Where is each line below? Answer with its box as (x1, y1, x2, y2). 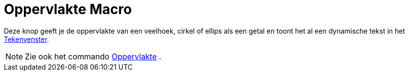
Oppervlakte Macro (4, 1, 132, 18)
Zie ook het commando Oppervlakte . (25, 51, 161, 61)
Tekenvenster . (4, 35, 49, 43)
